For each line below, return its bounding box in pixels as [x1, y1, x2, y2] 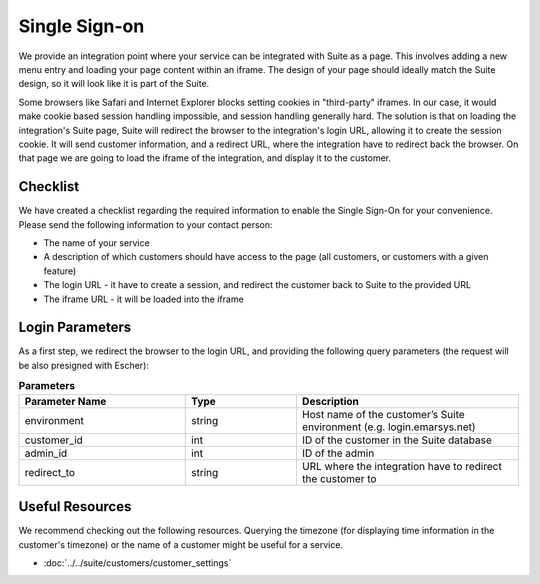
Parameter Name [24, 394, 107, 408]
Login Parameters [18, 319, 132, 336]
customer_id [24, 433, 84, 447]
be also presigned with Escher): [18, 359, 150, 371]
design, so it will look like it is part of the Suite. [18, 78, 210, 90]
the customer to [301, 471, 377, 485]
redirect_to [24, 465, 75, 479]
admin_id [24, 446, 68, 460]
